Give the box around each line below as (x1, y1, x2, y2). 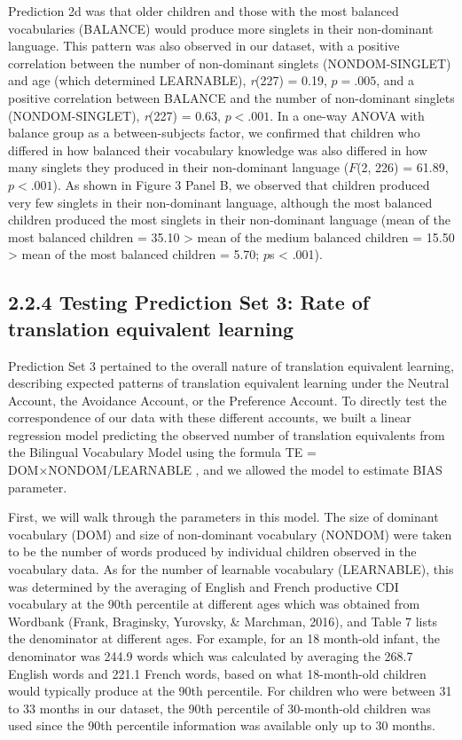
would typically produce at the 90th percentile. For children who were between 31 (8, 681, 452, 700)
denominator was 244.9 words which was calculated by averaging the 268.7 (8, 647, 413, 665)
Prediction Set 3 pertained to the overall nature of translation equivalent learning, (8, 356, 455, 374)
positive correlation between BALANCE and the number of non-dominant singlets (8, 88, 455, 106)
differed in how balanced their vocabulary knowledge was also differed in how (8, 140, 427, 159)
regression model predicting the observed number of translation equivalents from (8, 425, 445, 444)
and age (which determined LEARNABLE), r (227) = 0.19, (8, 71, 327, 90)
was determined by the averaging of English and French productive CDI (8, 577, 399, 595)
